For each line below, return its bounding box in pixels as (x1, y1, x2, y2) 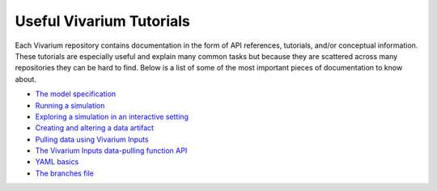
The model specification (35, 89, 117, 99)
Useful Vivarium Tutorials (15, 12, 190, 30)
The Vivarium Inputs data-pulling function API (35, 146, 188, 155)
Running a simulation (35, 100, 105, 110)
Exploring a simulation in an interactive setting (35, 112, 189, 121)
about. (15, 74, 36, 84)
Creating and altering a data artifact (35, 123, 154, 133)
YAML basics (35, 157, 79, 167)
